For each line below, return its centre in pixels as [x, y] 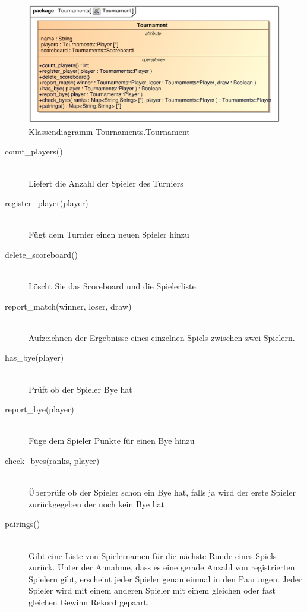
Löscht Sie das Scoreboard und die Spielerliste [112, 286]
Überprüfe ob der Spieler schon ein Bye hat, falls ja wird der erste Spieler [162, 492]
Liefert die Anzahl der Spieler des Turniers [106, 183]
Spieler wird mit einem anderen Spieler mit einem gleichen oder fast [152, 590]
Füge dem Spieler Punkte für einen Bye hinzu [112, 441]
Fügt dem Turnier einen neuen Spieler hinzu [109, 234]
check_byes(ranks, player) [52, 461]
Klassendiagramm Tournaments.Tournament [109, 131]
